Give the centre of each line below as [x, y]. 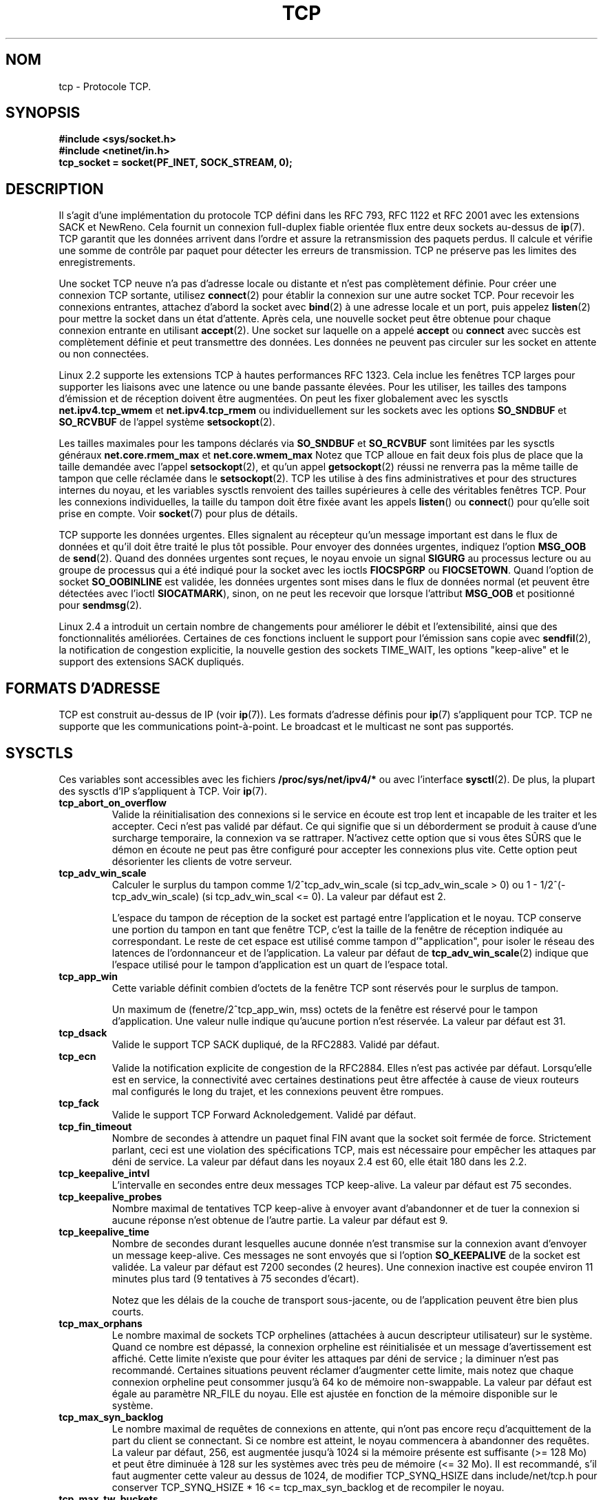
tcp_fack [79, 1103]
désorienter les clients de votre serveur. [202, 861]
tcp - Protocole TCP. [105, 86]
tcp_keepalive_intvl [104, 1173]
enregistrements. [97, 262]
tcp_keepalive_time [104, 1231]
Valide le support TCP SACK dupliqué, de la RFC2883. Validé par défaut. [276, 1044]
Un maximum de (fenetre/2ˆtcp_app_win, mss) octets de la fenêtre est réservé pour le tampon [325, 1009]
